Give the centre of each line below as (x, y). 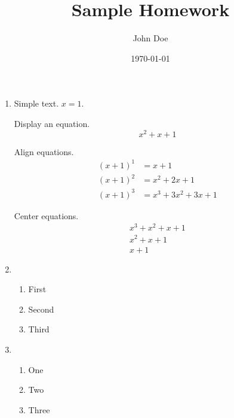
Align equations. (44, 151)
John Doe (150, 38)
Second (41, 309)
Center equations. (46, 215)
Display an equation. (52, 123)
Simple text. (36, 103)
